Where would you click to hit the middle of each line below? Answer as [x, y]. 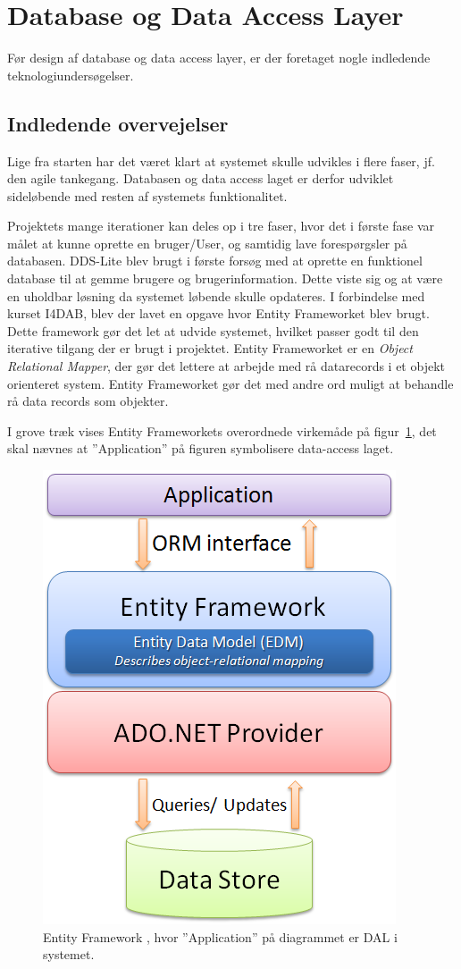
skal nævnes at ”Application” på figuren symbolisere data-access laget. [201, 448]
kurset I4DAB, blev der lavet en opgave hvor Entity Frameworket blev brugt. [218, 313]
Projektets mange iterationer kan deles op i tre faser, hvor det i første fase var [221, 226]
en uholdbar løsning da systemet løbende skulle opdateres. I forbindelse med [216, 295]
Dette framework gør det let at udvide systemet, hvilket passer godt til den [213, 330]
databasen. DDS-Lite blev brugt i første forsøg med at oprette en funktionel [215, 261]
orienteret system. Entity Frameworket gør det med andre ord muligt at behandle [230, 383]
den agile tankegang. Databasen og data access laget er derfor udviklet [201, 178]
